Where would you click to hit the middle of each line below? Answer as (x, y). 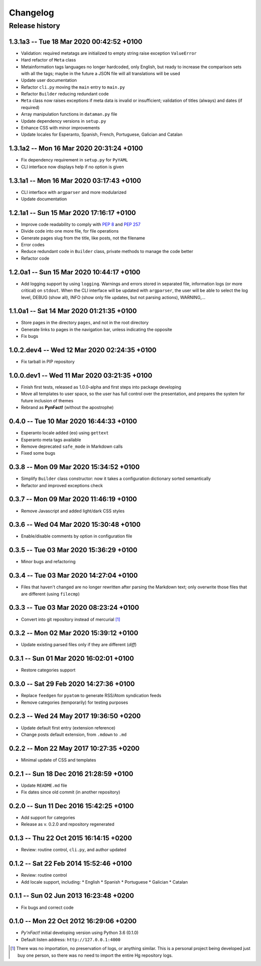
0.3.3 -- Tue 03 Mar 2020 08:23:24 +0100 (74, 608)
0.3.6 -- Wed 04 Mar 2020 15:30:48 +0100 (75, 525)
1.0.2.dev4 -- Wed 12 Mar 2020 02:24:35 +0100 (83, 350)
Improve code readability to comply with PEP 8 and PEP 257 (81, 224)
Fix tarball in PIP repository (48, 362)
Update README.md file (44, 785)
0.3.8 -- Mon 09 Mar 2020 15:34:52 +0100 (74, 467)
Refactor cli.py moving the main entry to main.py (73, 87)
